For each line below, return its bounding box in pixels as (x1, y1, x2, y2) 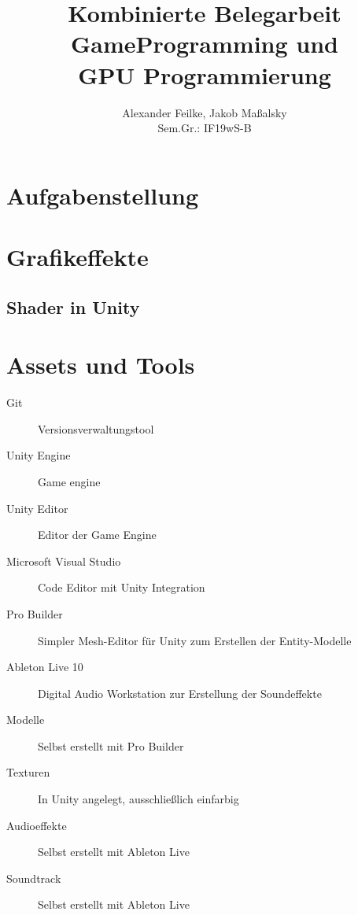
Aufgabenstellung (6, 179, 199, 211)
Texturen (6, 764, 50, 780)
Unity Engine (6, 447, 71, 463)
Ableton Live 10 (6, 659, 83, 675)
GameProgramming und (71, 28, 338, 60)
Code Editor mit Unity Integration (38, 579, 205, 596)
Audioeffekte (6, 817, 67, 833)
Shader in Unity (6, 294, 140, 319)
